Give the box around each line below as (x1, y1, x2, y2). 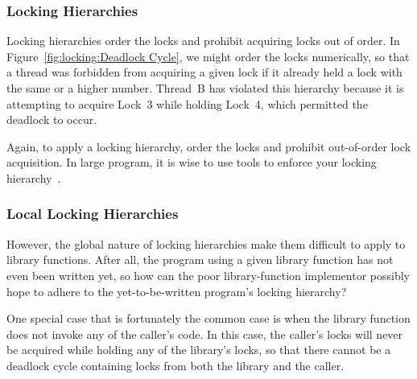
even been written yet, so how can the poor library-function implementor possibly (6, 266, 410, 283)
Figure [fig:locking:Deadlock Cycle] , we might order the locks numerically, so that (6, 47, 410, 64)
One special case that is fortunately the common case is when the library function (6, 310, 411, 327)
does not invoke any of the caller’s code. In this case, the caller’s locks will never (6, 325, 403, 342)
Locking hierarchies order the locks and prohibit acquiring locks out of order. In (6, 32, 400, 49)
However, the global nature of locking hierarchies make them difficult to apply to (6, 235, 406, 252)
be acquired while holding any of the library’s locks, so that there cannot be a (6, 341, 391, 358)
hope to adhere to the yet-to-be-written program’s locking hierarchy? (6, 282, 347, 299)
